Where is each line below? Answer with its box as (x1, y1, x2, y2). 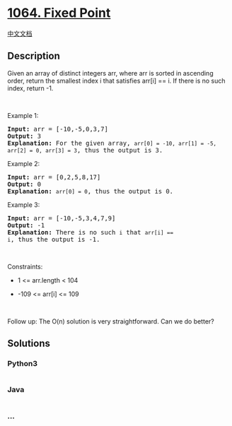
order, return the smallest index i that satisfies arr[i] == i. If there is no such (7, 76, 226, 85)
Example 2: (7, 159, 40, 167)
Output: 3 (7, 132, 41, 140)
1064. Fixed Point (7, 5, 111, 21)
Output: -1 (7, 221, 45, 229)
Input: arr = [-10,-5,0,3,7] (7, 125, 108, 133)
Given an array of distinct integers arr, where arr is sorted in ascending (7, 69, 214, 77)
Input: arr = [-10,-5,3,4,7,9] (7, 214, 116, 222)
